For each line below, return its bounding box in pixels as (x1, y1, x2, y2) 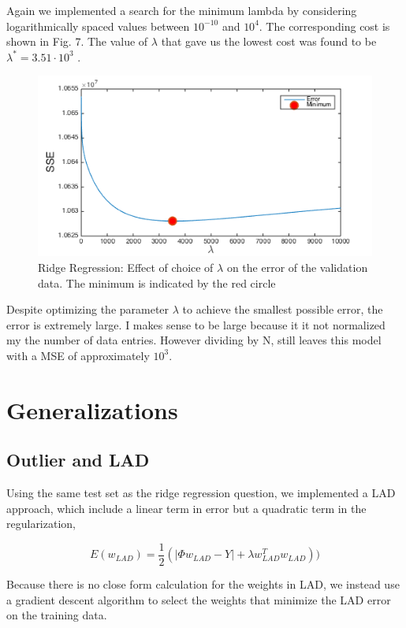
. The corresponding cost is (259, 17, 390, 34)
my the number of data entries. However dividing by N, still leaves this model (6, 332, 382, 348)
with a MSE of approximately (6, 347, 150, 363)
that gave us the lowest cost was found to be (161, 33, 377, 50)
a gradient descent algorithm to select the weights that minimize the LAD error (6, 591, 391, 608)
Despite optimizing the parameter (6, 301, 169, 318)
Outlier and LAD (6, 448, 150, 472)
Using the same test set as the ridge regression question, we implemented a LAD (6, 485, 396, 501)
